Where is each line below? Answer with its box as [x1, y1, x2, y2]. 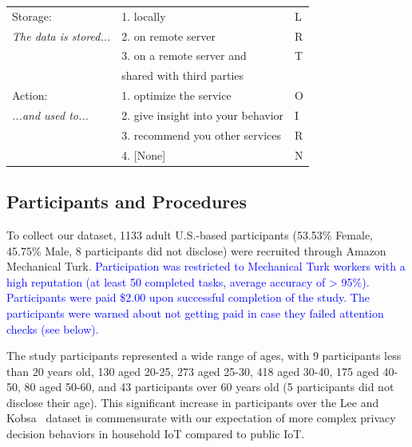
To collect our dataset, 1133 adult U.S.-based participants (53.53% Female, [6, 226, 374, 243]
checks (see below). [6, 320, 99, 337]
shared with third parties [121, 67, 244, 84]
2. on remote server [121, 27, 216, 44]
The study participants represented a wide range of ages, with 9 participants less [6, 347, 402, 364]
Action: [12, 87, 48, 104]
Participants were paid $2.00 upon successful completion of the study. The [6, 289, 370, 306]
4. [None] [121, 146, 166, 163]
